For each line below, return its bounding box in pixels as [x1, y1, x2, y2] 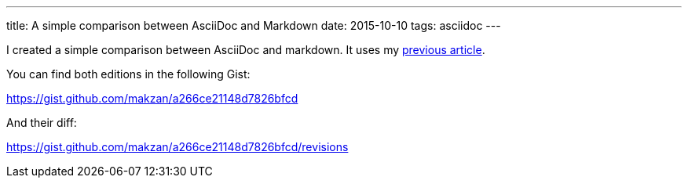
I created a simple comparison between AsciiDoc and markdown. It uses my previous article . [6, 43, 485, 56]
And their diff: [6, 116, 77, 129]
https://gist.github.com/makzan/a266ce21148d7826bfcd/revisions [6, 140, 349, 153]
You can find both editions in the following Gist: [6, 67, 251, 81]
